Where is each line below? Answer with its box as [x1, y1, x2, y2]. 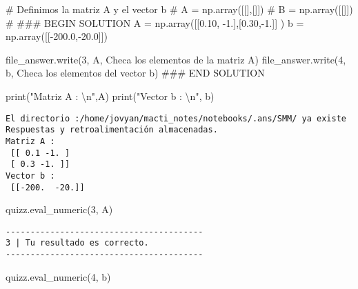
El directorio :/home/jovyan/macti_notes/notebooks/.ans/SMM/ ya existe [6, 113, 346, 123]
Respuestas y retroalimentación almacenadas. [6, 125, 218, 135]
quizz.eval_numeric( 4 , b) [6, 269, 111, 283]
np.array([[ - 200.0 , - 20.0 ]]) [6, 29, 108, 43]
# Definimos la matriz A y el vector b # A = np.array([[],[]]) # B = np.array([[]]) [6, 2, 353, 16]
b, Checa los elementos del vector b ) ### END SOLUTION [6, 66, 265, 80]
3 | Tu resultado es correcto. [6, 238, 149, 248]
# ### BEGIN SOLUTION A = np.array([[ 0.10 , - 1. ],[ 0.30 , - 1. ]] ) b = [6, 15, 304, 30]
